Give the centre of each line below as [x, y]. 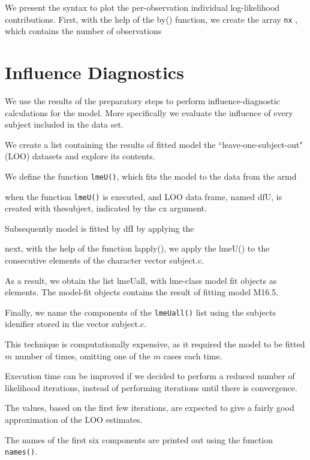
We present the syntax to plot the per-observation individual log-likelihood [142, 7]
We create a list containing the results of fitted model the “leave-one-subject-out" [154, 144]
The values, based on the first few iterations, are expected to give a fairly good [150, 408]
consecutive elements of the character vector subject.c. [105, 260]
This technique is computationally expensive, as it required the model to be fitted [155, 344]
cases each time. [193, 355]
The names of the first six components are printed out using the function [139, 439]
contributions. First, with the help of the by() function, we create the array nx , [151, 19]
